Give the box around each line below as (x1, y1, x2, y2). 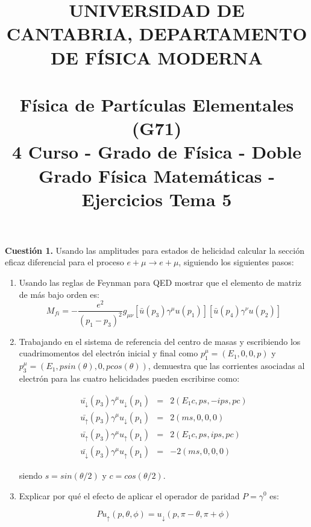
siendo (19, 469, 42, 481)
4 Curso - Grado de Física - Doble (12, 139, 301, 164)
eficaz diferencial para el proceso (5, 256, 124, 268)
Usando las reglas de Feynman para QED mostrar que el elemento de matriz (19, 276, 301, 289)
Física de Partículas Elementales (19, 92, 294, 116)
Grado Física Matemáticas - (38, 163, 275, 188)
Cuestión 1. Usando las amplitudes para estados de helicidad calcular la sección (5, 244, 304, 256)
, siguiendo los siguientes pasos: (178, 256, 294, 268)
